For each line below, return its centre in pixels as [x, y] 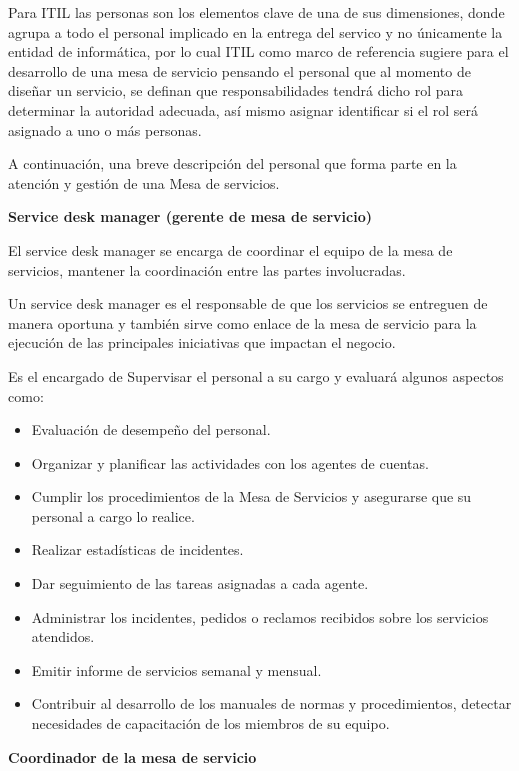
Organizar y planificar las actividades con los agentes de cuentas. [230, 462]
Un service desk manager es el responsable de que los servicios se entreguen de [248, 303]
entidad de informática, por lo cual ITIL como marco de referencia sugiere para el [258, 51]
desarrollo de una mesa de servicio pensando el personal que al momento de [239, 70]
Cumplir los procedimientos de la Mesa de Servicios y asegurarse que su [251, 496]
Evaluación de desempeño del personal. [151, 429]
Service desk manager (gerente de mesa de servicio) [190, 216]
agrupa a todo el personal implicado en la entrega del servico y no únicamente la [255, 31]
